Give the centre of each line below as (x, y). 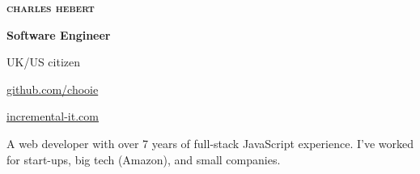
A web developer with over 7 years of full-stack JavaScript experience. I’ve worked (210, 143)
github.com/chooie (53, 89)
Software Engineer (59, 34)
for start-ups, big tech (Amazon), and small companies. (144, 159)
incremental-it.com (53, 116)
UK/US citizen (43, 62)
